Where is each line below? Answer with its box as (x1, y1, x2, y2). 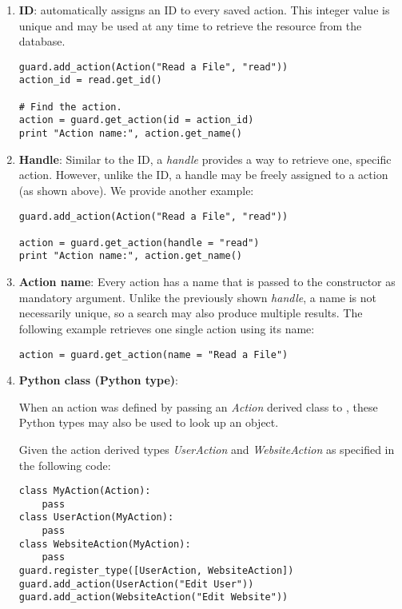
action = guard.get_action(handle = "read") (18, 237, 260, 249)
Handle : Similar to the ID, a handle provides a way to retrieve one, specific (18, 150, 392, 167)
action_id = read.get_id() (18, 74, 162, 86)
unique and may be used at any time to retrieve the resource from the (18, 17, 362, 34)
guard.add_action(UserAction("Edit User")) (18, 578, 254, 590)
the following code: (18, 456, 111, 473)
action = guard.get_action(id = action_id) (18, 114, 254, 126)
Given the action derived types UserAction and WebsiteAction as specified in (18, 440, 395, 457)
